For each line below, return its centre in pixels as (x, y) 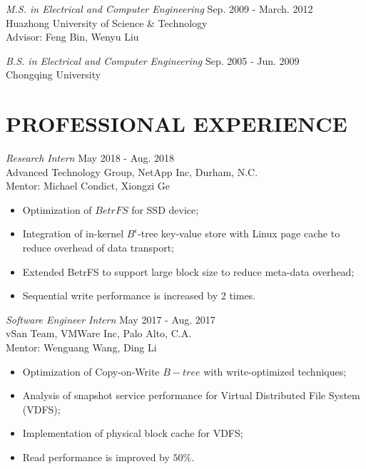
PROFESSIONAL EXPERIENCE (177, 124)
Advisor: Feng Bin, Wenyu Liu (72, 37)
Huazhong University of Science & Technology (107, 22)
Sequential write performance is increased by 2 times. (139, 295)
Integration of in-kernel (73, 233)
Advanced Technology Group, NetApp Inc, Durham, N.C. (132, 171)
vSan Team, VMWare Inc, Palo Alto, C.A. (99, 333)
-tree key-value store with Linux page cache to (239, 233)
